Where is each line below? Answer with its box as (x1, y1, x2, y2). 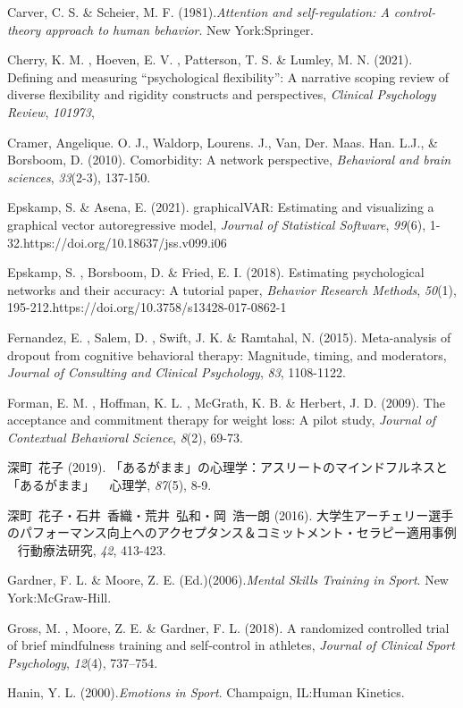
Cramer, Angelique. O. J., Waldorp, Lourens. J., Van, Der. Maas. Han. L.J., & (7, 132, 438, 151)
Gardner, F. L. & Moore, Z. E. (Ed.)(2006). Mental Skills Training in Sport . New (7, 570, 449, 589)
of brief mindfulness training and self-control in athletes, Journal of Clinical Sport (7, 636, 455, 654)
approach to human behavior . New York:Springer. (45, 20, 314, 38)
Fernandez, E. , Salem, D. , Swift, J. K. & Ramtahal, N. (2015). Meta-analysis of (7, 327, 451, 346)
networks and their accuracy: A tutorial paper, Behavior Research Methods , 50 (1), (7, 280, 457, 299)
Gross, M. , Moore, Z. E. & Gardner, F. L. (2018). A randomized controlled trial (7, 618, 450, 636)
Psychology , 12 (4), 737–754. (7, 653, 158, 671)
